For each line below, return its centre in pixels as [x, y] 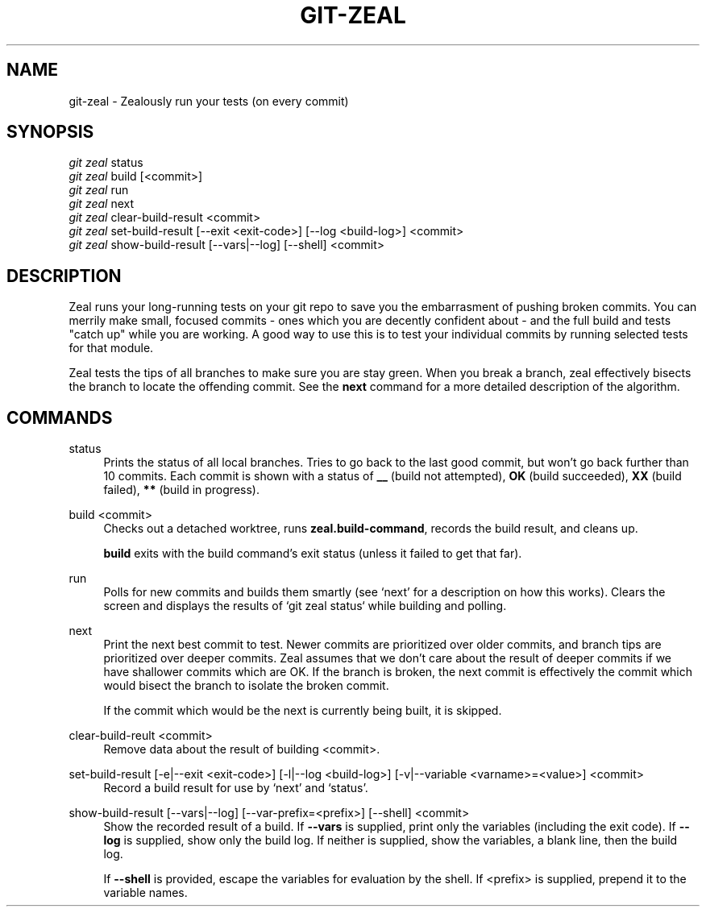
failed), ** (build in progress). [181, 490]
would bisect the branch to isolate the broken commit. [246, 686]
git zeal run [99, 190]
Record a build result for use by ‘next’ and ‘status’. [236, 788]
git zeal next [102, 204]
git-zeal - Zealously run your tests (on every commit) [209, 101]
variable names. [145, 893]
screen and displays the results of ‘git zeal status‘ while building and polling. [305, 606]
